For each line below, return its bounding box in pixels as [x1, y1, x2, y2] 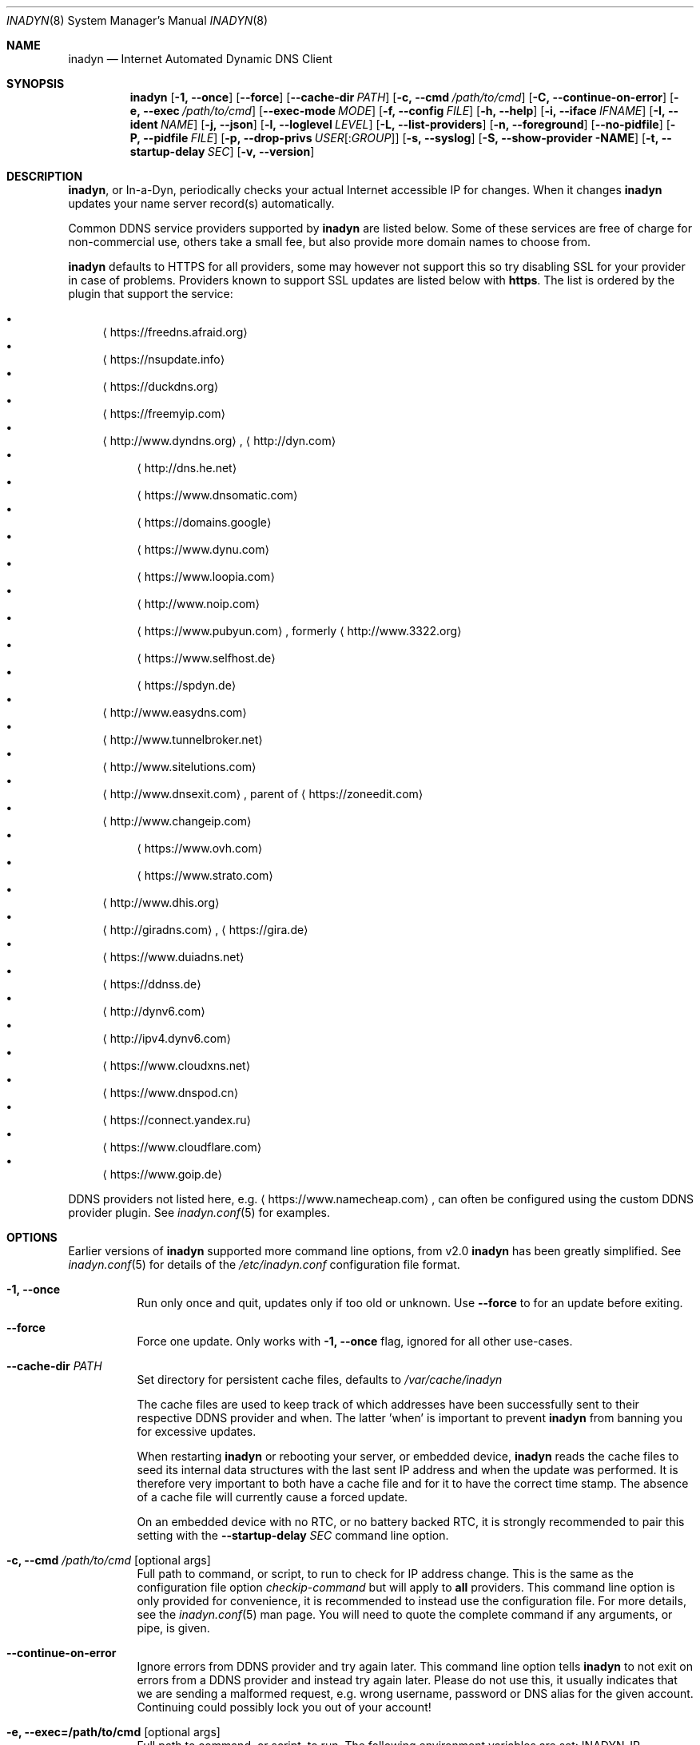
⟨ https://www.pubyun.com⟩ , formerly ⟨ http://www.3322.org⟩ [137, 624, 462, 638]
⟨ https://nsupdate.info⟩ [102, 352, 225, 366]
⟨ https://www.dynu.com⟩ [137, 543, 269, 556]
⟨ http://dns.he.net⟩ [137, 461, 237, 475]
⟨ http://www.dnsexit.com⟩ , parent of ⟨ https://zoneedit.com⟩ [102, 787, 424, 801]
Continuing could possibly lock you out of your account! [137, 1700, 432, 1714]
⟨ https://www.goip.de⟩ [102, 1167, 222, 1181]
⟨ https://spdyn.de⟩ [137, 678, 237, 692]
